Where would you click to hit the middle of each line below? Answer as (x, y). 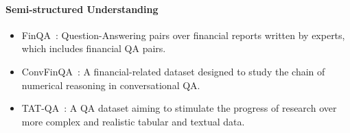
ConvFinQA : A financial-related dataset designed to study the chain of (173, 71)
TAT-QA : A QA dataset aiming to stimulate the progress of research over (179, 108)
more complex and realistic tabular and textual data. (133, 121)
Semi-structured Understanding (82, 9)
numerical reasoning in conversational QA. (111, 85)
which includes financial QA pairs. (94, 48)
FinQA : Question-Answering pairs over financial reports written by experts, (183, 35)
